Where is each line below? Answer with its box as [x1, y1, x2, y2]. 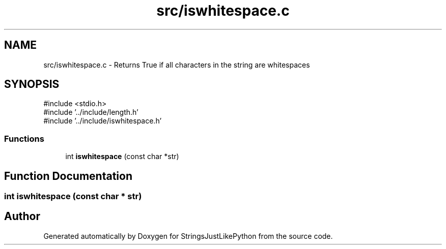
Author [4, 210, 40, 223]
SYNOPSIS [4, 78, 60, 91]
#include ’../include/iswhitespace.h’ [43, 116, 162, 126]
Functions [4, 133, 44, 144]
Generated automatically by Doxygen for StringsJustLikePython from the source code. [43, 231, 333, 240]
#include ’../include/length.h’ [43, 108, 138, 117]
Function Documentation [4, 169, 132, 182]
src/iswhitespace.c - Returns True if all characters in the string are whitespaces [43, 60, 310, 69]
